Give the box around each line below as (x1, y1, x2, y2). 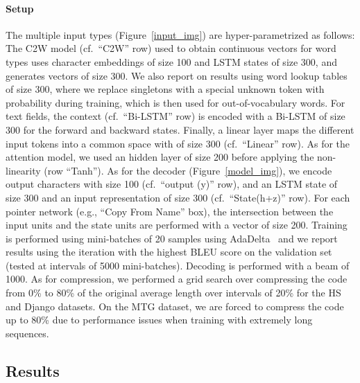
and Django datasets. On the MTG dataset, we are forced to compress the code (6, 299, 344, 313)
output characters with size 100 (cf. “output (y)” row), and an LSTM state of (6, 177, 338, 191)
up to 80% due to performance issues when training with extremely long (6, 312, 313, 327)
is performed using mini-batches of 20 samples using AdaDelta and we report (6, 231, 338, 245)
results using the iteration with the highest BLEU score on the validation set (6, 244, 332, 259)
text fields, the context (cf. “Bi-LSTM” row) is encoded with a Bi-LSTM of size (6, 109, 345, 123)
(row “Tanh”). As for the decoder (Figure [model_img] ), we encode (44, 163, 332, 177)
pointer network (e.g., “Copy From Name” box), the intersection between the (6, 204, 334, 218)
